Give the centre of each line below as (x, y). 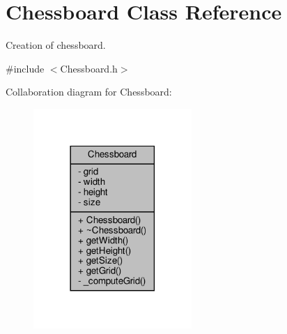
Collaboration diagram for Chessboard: (89, 92)
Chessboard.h (89, 68)
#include (25, 68)
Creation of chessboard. (56, 45)
